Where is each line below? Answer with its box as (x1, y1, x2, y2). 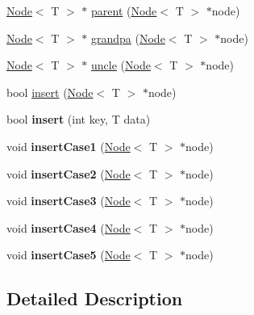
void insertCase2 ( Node (6, 165, 131, 182)
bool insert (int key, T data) (6, 111, 151, 128)
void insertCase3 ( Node (6, 192, 131, 209)
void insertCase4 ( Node (6, 219, 131, 236)
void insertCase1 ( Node (6, 137, 131, 154)
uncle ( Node (91, 57, 151, 73)
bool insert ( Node (6, 83, 94, 100)
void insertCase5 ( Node (6, 246, 131, 263)
